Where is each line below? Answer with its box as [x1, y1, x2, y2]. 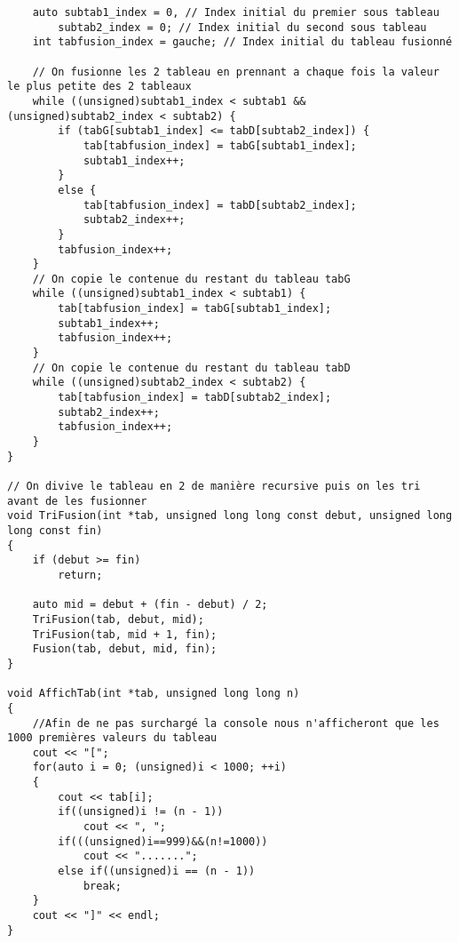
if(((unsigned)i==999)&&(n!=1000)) [58, 835, 268, 848]
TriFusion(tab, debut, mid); [32, 612, 204, 626]
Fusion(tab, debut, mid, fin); [32, 643, 218, 656]
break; [83, 879, 122, 892]
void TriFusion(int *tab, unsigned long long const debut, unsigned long [7, 509, 453, 523]
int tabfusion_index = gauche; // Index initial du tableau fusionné [32, 36, 453, 49]
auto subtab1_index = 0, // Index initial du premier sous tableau [32, 6, 439, 19]
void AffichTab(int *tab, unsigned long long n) [7, 687, 300, 700]
